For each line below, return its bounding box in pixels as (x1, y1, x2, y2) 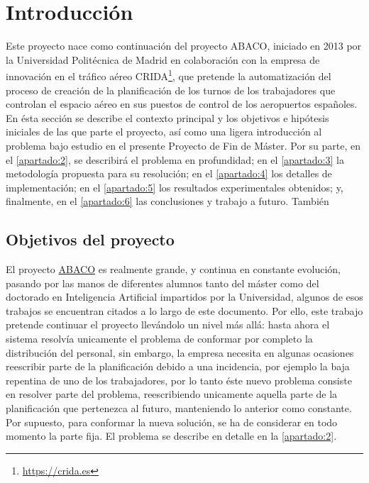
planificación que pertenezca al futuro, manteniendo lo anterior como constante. (6, 401, 352, 416)
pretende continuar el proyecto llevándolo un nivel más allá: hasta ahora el (6, 317, 330, 332)
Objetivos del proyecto (6, 228, 175, 250)
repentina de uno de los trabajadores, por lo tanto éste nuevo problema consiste (6, 372, 352, 387)
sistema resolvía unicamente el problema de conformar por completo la (6, 331, 313, 346)
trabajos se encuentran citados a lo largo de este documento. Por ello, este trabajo (6, 303, 363, 318)
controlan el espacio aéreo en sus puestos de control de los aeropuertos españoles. (6, 96, 358, 111)
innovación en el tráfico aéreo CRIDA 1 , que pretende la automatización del (6, 67, 331, 83)
